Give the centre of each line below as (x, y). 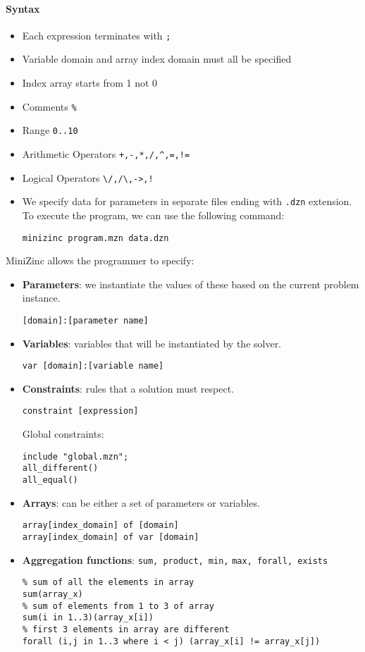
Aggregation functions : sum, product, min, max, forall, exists (175, 559)
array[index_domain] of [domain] (100, 525)
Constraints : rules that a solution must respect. (128, 388)
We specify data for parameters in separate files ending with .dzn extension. (187, 201)
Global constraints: (63, 434)
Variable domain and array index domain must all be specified (157, 59)
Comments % (49, 106)
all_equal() (50, 480)
